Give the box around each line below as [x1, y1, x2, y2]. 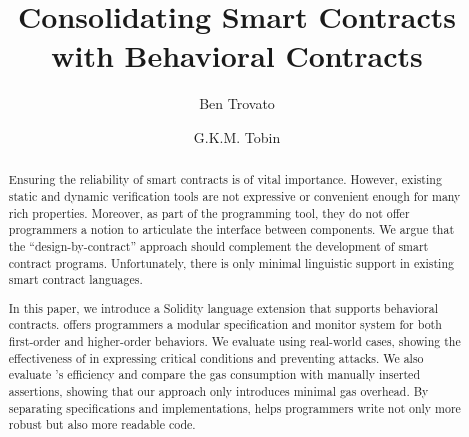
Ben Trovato [199, 93, 275, 114]
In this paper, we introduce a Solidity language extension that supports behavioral [8, 299, 438, 316]
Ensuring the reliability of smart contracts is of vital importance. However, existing [8, 171, 442, 188]
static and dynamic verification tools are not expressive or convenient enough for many [8, 187, 461, 204]
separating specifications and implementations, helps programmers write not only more [8, 399, 461, 416]
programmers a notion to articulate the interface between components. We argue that [8, 221, 455, 238]
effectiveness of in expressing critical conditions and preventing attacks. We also [8, 349, 424, 366]
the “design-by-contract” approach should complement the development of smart [8, 237, 429, 254]
